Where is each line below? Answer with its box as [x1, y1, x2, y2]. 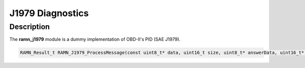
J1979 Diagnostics [9, 8, 89, 19]
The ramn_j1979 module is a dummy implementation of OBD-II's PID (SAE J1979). [9, 36, 180, 42]
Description [9, 22, 50, 31]
